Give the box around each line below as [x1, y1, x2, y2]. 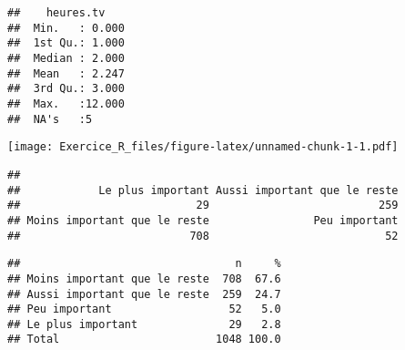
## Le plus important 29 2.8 [7, 317, 281, 331]
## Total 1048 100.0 [7, 333, 281, 346]
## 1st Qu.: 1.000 [7, 36, 125, 50]
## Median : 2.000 [7, 51, 125, 65]
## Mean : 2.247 [7, 67, 125, 80]
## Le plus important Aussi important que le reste [7, 183, 399, 197]
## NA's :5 [7, 112, 93, 126]
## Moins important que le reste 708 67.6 [7, 272, 281, 285]
